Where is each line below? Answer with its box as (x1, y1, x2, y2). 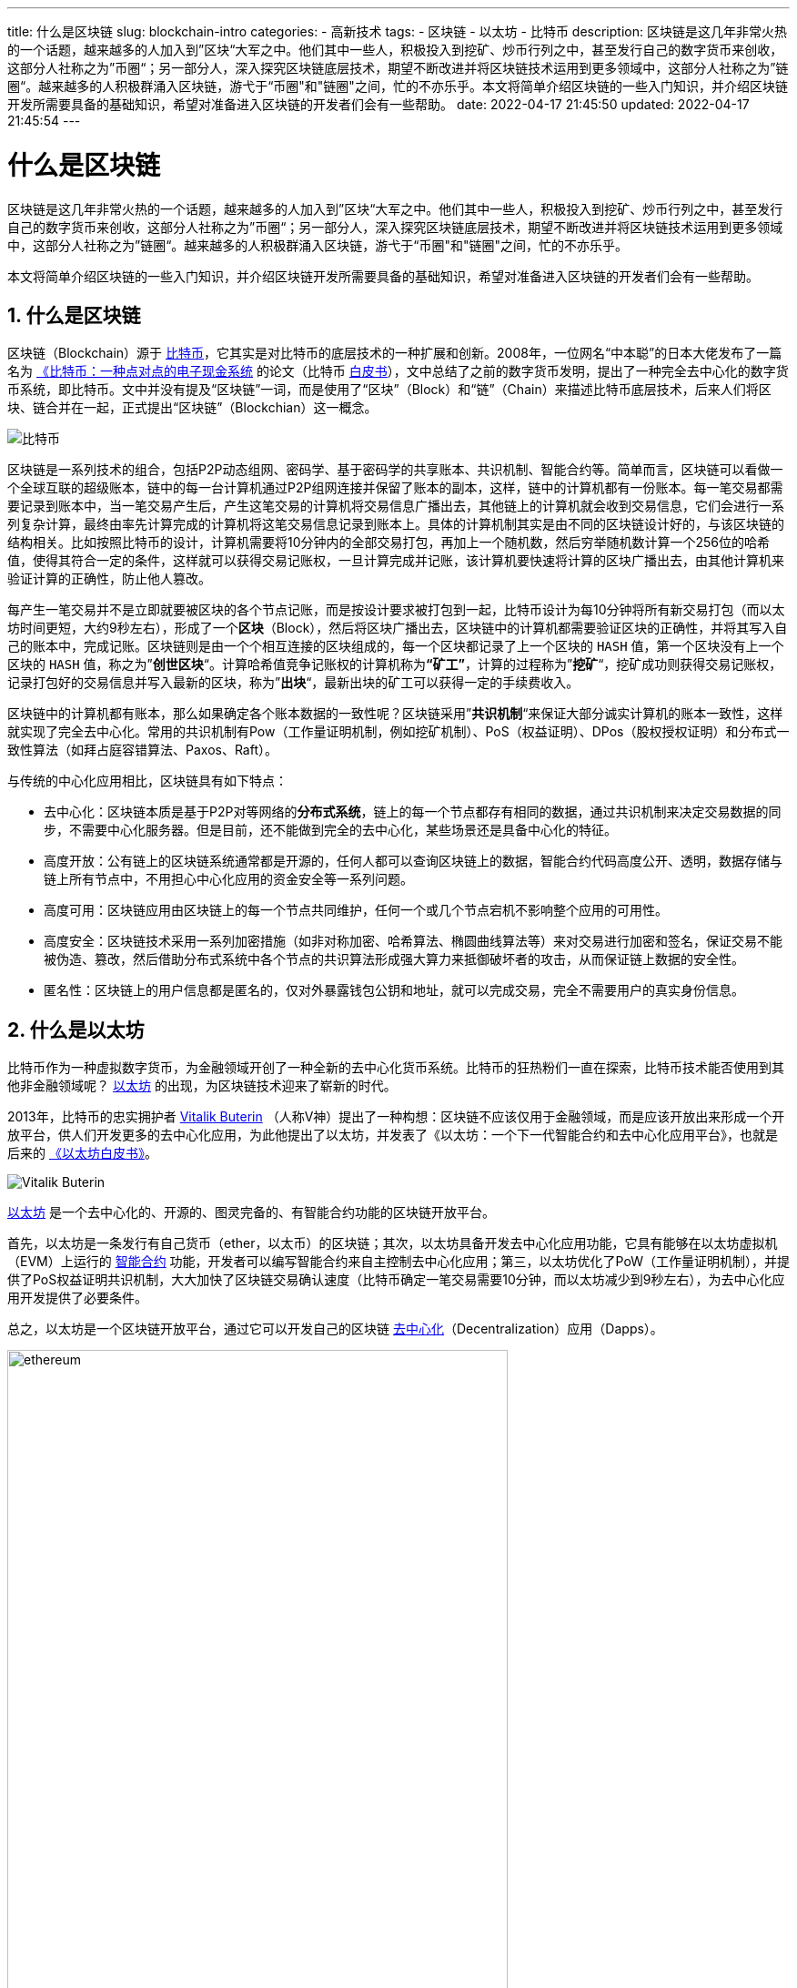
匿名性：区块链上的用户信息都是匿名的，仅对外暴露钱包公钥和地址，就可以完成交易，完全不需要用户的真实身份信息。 (44, 982, 744, 999)
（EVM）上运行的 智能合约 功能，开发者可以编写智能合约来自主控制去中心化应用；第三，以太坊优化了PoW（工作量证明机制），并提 (7, 1253, 790, 1270)
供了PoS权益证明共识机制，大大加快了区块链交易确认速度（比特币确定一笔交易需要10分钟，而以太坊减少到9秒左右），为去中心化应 (7, 1272, 785, 1288)
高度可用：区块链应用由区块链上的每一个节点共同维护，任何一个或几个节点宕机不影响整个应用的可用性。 (44, 902, 668, 918)
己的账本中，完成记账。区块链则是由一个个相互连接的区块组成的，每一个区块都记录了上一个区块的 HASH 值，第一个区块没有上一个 (7, 638, 784, 654)
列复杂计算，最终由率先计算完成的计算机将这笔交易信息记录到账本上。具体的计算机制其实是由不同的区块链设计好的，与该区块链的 (7, 516, 784, 532)
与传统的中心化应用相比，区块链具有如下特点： (7, 773, 288, 789)
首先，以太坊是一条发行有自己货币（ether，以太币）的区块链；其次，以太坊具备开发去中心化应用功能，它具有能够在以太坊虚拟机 (7, 1235, 778, 1252)
